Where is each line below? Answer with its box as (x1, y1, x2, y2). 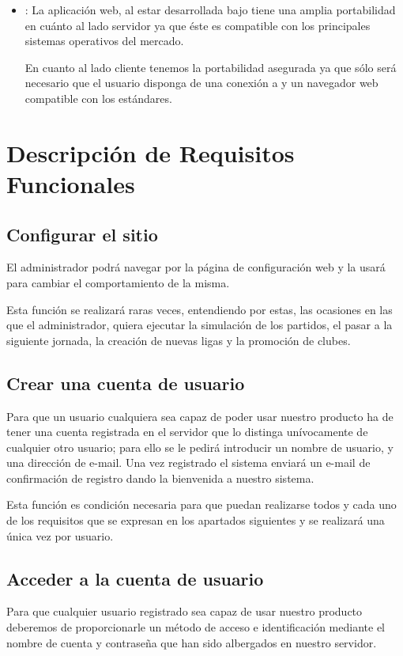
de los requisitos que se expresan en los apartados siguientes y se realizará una (6, 512, 385, 529)
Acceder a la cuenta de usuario (6, 566, 264, 590)
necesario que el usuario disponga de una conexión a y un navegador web (24, 74, 379, 91)
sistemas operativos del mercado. (24, 32, 184, 49)
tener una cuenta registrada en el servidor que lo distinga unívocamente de (6, 423, 368, 440)
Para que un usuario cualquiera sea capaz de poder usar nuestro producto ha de (6, 408, 394, 424)
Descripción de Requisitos (6, 136, 295, 169)
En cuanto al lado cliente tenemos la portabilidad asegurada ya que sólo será (24, 59, 397, 75)
